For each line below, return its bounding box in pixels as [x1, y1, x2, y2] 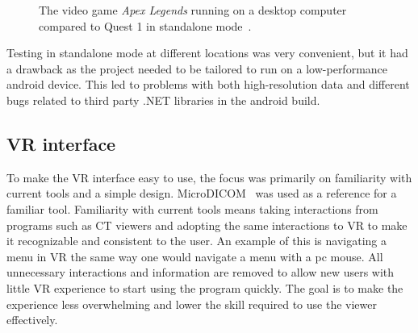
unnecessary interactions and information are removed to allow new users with [6, 264, 395, 281]
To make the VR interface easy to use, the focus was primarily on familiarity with [6, 169, 412, 185]
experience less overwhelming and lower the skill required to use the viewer [6, 295, 377, 312]
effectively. [6, 311, 58, 328]
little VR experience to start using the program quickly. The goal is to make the [6, 279, 403, 296]
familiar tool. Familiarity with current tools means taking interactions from [6, 200, 378, 217]
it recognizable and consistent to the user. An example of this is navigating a [6, 232, 387, 249]
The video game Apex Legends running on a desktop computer [39, 2, 347, 18]
